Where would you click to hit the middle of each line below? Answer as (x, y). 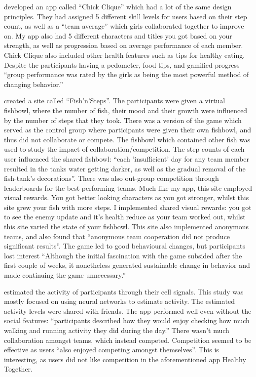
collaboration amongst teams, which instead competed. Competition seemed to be (128, 340)
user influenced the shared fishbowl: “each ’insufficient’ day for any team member (127, 158)
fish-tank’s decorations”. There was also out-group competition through (111, 178)
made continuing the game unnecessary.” (65, 275)
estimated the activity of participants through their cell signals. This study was (124, 291)
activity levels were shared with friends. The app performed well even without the (128, 311)
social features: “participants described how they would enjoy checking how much (127, 320)
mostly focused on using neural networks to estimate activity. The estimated (119, 301)
